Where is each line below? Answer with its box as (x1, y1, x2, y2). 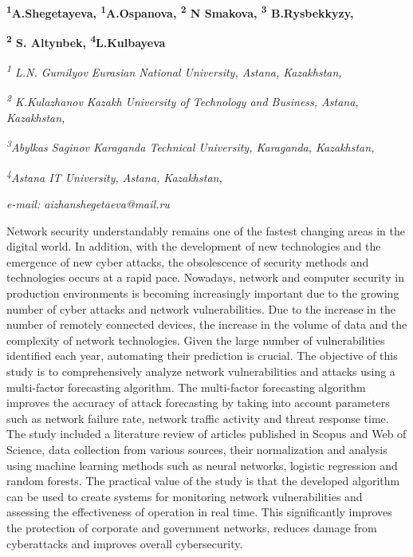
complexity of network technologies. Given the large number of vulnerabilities (6, 331, 385, 348)
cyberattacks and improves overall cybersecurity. (6, 535, 243, 551)
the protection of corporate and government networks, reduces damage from (6, 519, 377, 535)
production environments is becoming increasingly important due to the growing (6, 285, 399, 302)
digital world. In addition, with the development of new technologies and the (6, 238, 381, 255)
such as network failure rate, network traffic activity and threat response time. (6, 409, 389, 426)
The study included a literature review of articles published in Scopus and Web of (6, 425, 407, 442)
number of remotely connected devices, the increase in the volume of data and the (6, 316, 407, 333)
